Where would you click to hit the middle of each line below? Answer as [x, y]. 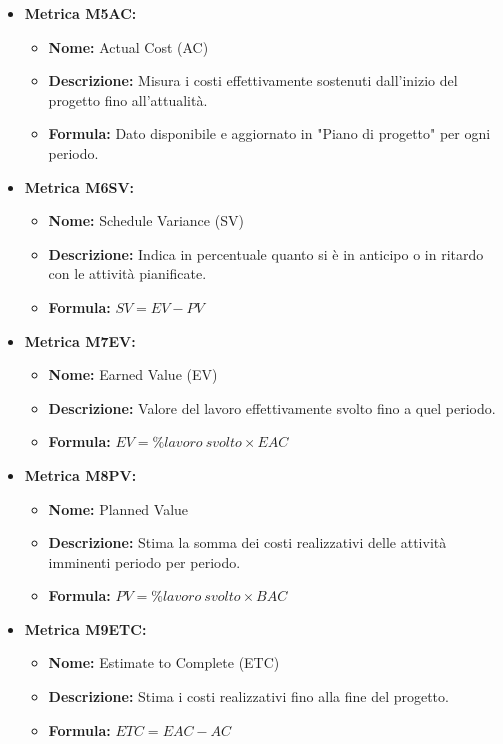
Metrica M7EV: [80, 340]
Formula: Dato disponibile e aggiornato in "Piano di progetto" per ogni [269, 133]
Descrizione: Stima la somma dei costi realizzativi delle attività [247, 542]
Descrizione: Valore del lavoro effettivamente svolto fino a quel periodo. [272, 407]
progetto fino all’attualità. [128, 99]
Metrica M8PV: [80, 474]
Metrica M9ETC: [85, 628]
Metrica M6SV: [79, 186]
